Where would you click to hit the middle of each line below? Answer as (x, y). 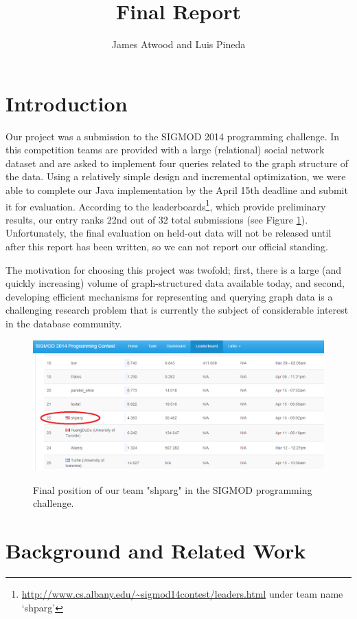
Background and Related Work (156, 551)
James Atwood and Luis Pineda (178, 44)
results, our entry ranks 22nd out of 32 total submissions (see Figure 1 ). (157, 219)
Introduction (67, 103)
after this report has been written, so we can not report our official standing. (167, 247)
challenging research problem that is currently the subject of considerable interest (177, 310)
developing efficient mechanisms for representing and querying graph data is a (169, 296)
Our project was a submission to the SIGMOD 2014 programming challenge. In (173, 136)
